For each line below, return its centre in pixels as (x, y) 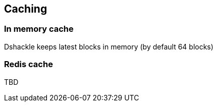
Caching (26, 9)
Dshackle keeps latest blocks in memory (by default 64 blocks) (109, 46)
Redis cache (29, 64)
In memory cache (39, 29)
